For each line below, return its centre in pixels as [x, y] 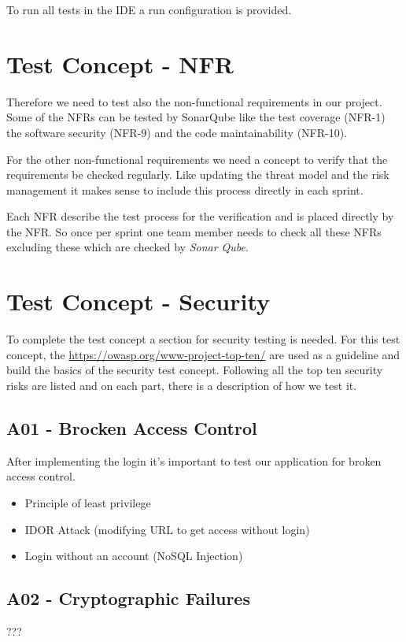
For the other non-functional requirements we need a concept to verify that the [197, 159]
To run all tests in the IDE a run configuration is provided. [149, 9]
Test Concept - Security [138, 301]
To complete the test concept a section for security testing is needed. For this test [203, 339]
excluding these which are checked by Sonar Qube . [127, 247]
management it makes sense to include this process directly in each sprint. [185, 189]
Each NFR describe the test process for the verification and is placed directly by [200, 216]
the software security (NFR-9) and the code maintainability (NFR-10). [177, 132]
